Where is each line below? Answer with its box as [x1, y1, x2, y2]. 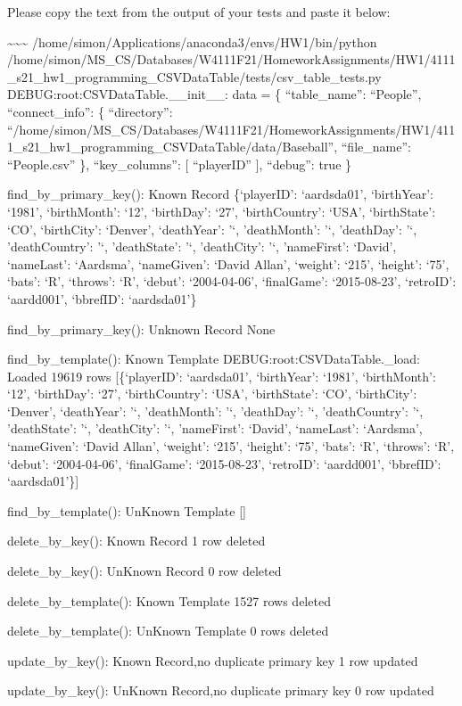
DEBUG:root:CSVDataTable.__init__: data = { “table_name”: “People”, [7, 85, 422, 103]
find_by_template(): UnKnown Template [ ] [7, 501, 247, 520]
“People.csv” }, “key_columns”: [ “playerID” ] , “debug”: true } [7, 154, 352, 173]
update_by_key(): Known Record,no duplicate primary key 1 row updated [7, 651, 418, 669]
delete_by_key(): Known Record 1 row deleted [7, 531, 266, 550]
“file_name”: [341, 137, 411, 156]
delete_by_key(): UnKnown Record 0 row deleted [7, 562, 282, 580]
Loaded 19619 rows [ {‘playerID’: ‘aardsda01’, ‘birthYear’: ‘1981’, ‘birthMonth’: [7, 366, 436, 385]
